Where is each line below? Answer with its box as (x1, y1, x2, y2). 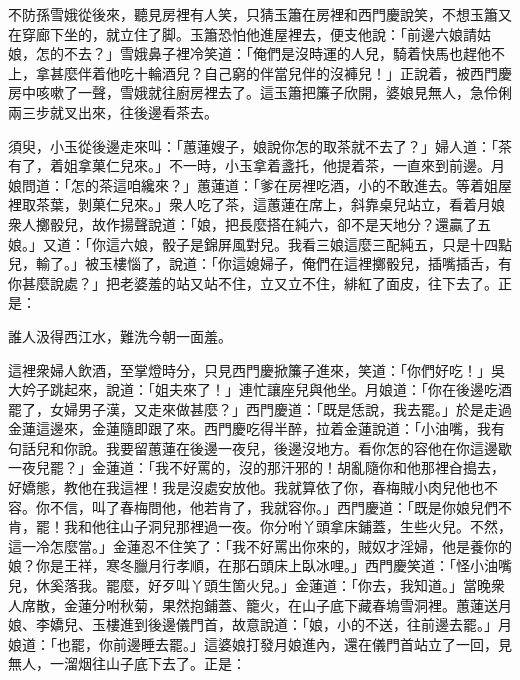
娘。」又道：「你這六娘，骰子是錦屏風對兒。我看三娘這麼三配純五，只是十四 (8, 233, 498, 254)
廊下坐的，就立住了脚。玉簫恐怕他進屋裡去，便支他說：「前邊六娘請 (35, 23, 477, 44)
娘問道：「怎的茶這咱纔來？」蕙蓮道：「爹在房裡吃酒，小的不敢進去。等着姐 (8, 174, 498, 195)
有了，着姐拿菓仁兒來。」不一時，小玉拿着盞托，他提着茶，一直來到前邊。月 (8, 155, 505, 176)
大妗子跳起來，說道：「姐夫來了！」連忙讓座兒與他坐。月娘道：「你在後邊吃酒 (8, 379, 512, 400)
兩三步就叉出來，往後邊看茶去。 (8, 101, 218, 122)
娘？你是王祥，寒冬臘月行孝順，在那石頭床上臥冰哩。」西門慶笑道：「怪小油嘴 (8, 555, 512, 576)
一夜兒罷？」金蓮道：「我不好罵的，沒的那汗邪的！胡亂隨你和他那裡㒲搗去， (8, 457, 505, 478)
